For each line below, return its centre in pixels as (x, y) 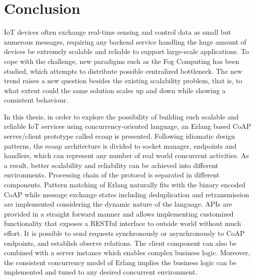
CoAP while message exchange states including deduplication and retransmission (127, 194)
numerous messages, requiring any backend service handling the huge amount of (125, 41)
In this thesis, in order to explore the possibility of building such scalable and (121, 116)
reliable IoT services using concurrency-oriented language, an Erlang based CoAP (128, 126)
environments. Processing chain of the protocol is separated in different (112, 175)
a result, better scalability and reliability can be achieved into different (111, 165)
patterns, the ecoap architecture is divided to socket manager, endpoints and (120, 145)
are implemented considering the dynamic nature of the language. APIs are (118, 204)
